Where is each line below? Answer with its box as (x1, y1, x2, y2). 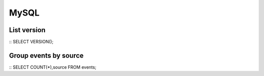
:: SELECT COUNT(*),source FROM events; (9, 64, 96, 70)
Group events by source (9, 51, 84, 59)
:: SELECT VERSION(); (9, 39, 54, 45)
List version (9, 26, 46, 34)
